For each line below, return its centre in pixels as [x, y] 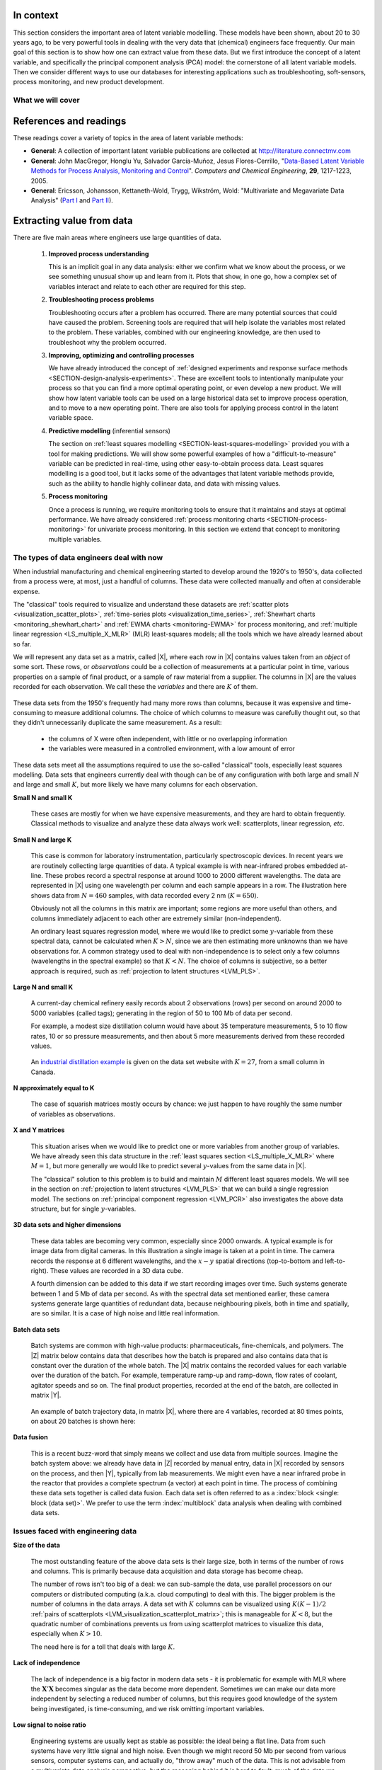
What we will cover [47, 101]
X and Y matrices [39, 1130]
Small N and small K [43, 797]
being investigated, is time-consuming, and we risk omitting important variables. [147, 1708]
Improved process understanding [99, 253]
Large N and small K [43, 987]
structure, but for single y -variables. [83, 1209]
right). [40, 1270]
